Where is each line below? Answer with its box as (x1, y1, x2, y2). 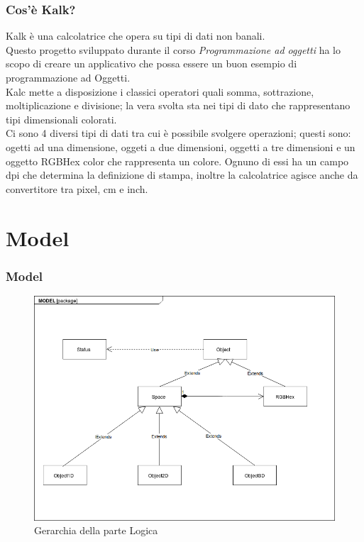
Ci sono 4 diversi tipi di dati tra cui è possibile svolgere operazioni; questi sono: (6, 126, 351, 140)
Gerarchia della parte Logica (34, 523, 158, 538)
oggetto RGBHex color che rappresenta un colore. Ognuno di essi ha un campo (6, 153, 349, 168)
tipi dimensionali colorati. (6, 111, 117, 126)
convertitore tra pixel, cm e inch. (6, 181, 148, 196)
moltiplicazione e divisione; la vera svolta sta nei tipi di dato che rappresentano (6, 98, 351, 113)
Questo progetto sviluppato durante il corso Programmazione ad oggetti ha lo (6, 42, 341, 57)
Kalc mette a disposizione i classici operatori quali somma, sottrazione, (6, 84, 314, 99)
